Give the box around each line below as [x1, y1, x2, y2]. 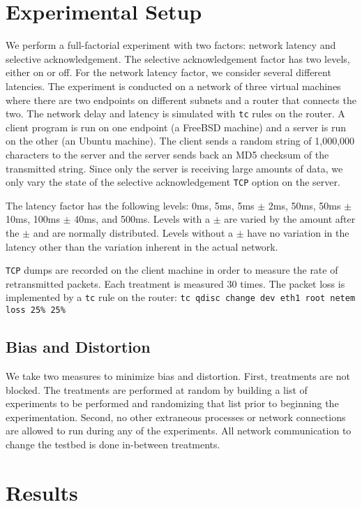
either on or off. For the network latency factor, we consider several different [6, 65, 331, 80]
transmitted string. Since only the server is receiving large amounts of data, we [6, 161, 343, 175]
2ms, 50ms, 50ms [268, 198, 341, 212]
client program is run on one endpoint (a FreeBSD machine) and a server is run [6, 119, 346, 134]
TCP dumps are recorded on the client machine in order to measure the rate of [6, 263, 338, 277]
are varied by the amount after [224, 212, 356, 226]
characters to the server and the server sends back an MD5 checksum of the [6, 147, 329, 161]
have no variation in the [247, 225, 349, 240]
